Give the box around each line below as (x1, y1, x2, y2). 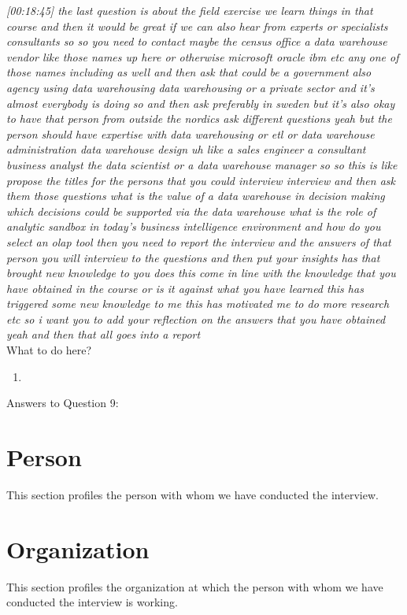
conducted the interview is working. (6, 594, 178, 610)
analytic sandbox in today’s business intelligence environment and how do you (6, 218, 381, 235)
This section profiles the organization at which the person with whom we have (6, 578, 383, 595)
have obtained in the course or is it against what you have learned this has (6, 280, 364, 296)
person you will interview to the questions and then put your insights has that (6, 249, 380, 265)
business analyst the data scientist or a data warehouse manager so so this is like (6, 156, 398, 172)
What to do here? (6, 342, 92, 358)
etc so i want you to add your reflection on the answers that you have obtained (6, 310, 386, 327)
